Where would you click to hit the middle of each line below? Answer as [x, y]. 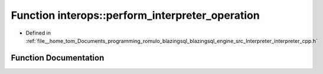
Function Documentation [58, 58]
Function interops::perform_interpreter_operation [135, 15]
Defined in [38, 33]
